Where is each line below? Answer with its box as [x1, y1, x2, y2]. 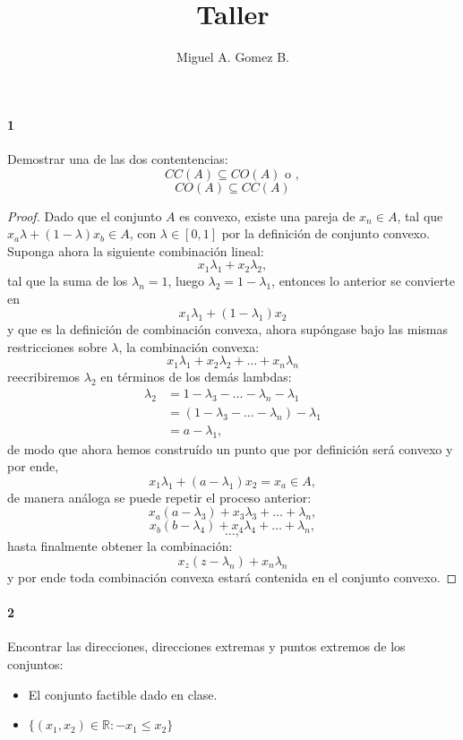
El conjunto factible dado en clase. [28, 684, 218, 703]
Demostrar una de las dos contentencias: [7, 149, 228, 168]
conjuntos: [7, 654, 64, 673]
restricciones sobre [7, 337, 107, 356]
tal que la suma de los [7, 271, 128, 290]
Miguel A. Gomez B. [176, 47, 289, 66]
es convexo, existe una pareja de [179, 206, 356, 225]
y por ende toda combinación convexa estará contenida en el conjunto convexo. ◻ [7, 567, 458, 586]
